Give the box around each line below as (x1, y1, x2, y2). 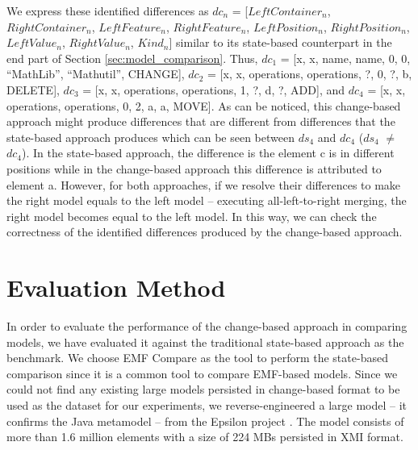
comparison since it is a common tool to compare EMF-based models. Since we (6, 365, 398, 381)
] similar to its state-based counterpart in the (169, 34, 392, 51)
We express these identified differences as (6, 2, 209, 19)
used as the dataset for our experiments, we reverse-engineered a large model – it (6, 397, 408, 413)
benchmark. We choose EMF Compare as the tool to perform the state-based (6, 349, 388, 366)
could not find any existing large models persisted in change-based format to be (6, 381, 400, 398)
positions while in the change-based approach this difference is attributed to (6, 160, 382, 177)
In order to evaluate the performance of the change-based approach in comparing (6, 318, 408, 335)
